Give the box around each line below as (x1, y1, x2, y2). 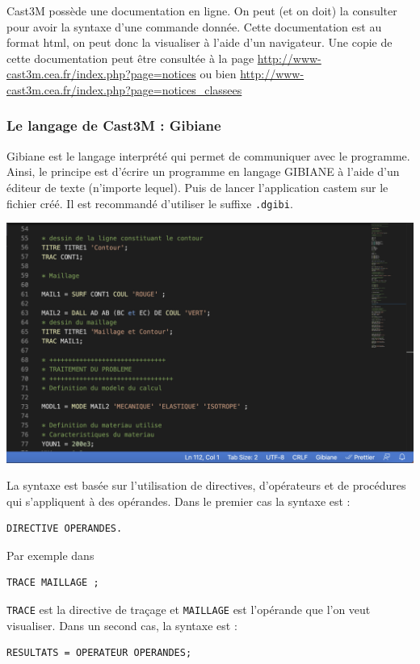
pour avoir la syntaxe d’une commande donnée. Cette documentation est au (6, 18, 382, 35)
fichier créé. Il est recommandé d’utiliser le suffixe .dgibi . (6, 194, 293, 211)
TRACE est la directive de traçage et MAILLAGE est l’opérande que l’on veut (6, 601, 371, 618)
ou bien (199, 65, 237, 82)
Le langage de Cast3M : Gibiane (6, 115, 221, 136)
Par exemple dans (6, 546, 94, 563)
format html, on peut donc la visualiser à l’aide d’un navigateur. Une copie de (6, 34, 393, 51)
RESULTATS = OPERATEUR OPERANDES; (6, 647, 192, 659)
